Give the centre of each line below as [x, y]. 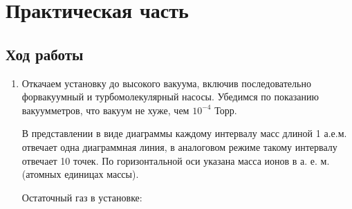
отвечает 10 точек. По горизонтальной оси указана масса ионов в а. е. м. [176, 160]
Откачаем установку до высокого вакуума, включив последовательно [166, 83]
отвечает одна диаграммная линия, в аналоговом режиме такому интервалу [179, 146]
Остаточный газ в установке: [82, 197]
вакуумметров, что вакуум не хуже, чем [105, 110]
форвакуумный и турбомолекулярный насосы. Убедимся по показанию [170, 97]
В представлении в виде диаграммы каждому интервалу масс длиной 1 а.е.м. [184, 133]
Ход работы [45, 54]
